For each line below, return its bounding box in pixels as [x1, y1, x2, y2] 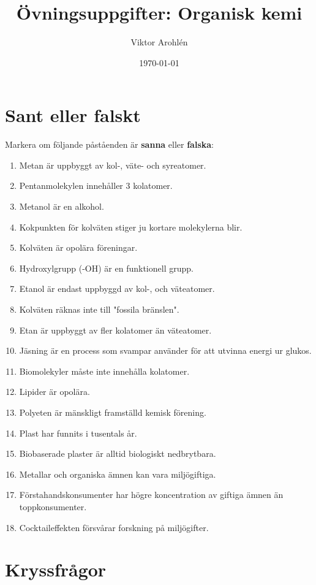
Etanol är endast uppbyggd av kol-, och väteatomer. [19, 282, 215, 295]
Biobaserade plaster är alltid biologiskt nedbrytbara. [19, 447, 216, 460]
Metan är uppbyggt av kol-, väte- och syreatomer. [19, 158, 206, 171]
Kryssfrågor [5, 557, 107, 582]
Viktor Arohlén [130, 36, 188, 48]
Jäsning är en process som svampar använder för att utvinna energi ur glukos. [19, 344, 312, 357]
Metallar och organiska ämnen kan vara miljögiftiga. [19, 467, 216, 480]
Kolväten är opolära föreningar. [19, 241, 138, 254]
